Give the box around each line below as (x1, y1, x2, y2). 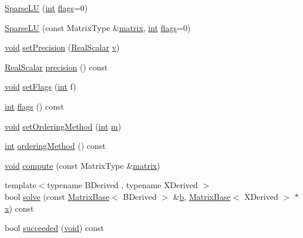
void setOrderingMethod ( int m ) (5, 120, 122, 132)
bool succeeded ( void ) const (5, 222, 104, 234)
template (5, 179, 36, 191)
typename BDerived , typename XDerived (47, 179, 198, 191)
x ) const (5, 202, 34, 214)
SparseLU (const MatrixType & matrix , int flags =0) (5, 21, 191, 33)
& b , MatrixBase (173, 190, 231, 202)
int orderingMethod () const (5, 140, 106, 152)
